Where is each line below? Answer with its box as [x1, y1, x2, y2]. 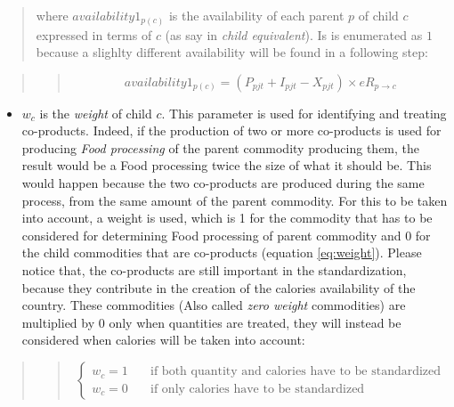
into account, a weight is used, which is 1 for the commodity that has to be [21, 208, 433, 227]
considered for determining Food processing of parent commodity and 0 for [21, 225, 431, 244]
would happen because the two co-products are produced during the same [21, 174, 425, 192]
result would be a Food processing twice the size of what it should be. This [21, 156, 432, 175]
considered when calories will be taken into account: [21, 330, 305, 349]
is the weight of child [39, 103, 152, 122]
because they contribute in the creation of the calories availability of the [21, 278, 416, 297]
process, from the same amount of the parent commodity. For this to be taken [21, 191, 448, 209]
